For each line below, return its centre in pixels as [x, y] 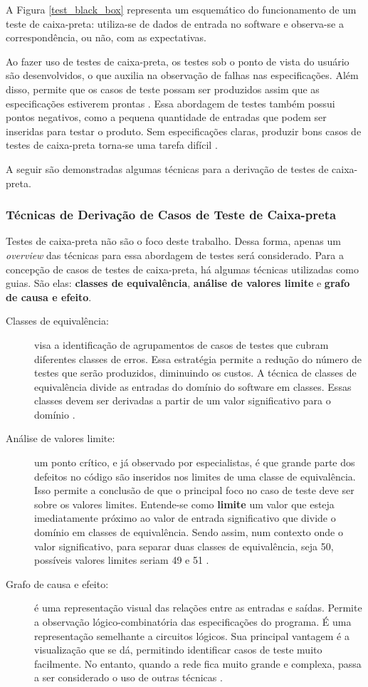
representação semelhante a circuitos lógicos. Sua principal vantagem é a [192, 635]
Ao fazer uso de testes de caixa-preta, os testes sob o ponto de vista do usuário [178, 61]
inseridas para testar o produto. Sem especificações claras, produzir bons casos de [184, 131]
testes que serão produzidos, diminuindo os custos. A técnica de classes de [195, 373]
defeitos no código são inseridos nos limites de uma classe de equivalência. [195, 476]
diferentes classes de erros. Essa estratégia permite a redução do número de [198, 358]
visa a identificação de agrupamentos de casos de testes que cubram [182, 344]
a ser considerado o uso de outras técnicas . [128, 677]
